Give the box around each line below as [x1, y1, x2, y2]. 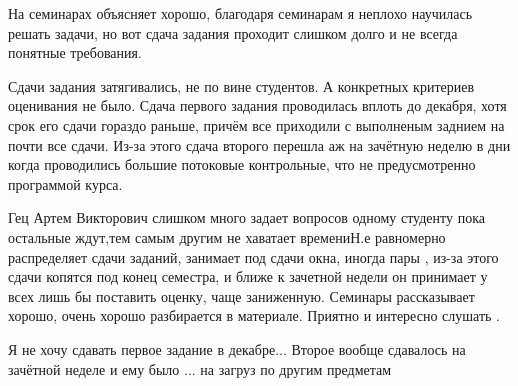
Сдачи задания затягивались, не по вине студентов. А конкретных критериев [8, 75, 475, 96]
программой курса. [8, 173, 123, 194]
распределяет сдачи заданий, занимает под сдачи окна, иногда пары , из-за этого [8, 246, 499, 267]
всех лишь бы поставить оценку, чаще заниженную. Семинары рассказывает [8, 285, 475, 306]
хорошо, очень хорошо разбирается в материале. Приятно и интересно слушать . [8, 305, 500, 326]
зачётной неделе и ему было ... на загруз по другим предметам [8, 358, 392, 379]
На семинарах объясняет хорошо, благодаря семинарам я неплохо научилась [8, 3, 473, 23]
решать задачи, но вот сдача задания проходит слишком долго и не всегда [8, 22, 458, 43]
